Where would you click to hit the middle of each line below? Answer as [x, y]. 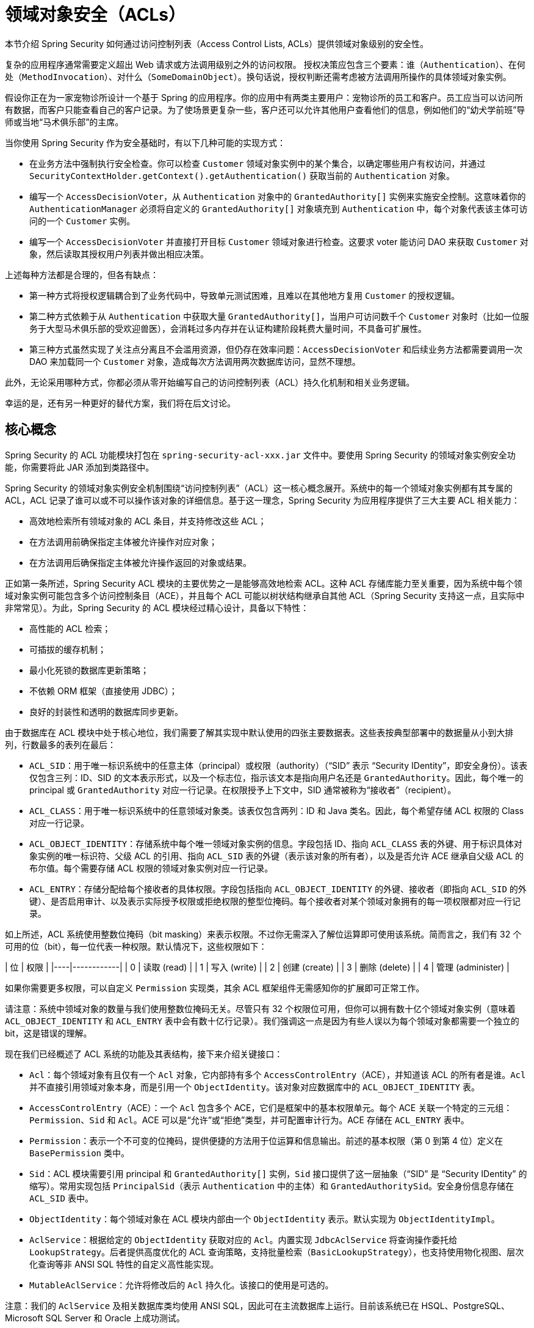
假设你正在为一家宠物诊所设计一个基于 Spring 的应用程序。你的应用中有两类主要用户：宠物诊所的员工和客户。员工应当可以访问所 [264, 97]
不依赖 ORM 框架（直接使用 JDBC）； [103, 691]
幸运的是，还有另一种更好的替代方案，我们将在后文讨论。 [120, 403]
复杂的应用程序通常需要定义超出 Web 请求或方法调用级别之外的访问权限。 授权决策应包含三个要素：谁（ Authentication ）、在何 [265, 64]
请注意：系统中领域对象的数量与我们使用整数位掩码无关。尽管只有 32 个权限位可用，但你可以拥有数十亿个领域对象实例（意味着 [261, 1008]
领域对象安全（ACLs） [95, 15]
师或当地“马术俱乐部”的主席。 [64, 122]
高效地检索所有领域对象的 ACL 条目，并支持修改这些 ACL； [148, 521]
